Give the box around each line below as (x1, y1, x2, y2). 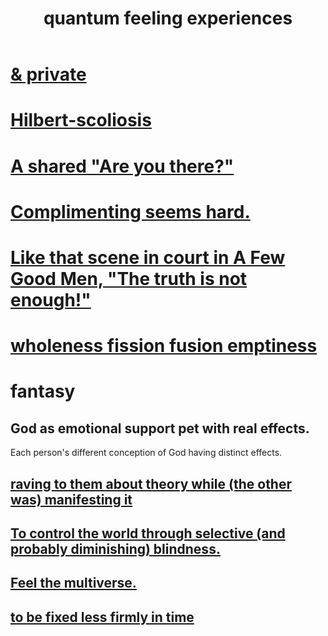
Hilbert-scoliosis (10, 109, 152, 132)
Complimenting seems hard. (10, 200, 251, 223)
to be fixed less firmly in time (10, 608, 195, 626)
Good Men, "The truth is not (10, 267, 248, 290)
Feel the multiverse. (10, 575, 137, 592)
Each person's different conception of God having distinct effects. (10, 447, 283, 459)
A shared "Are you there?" (10, 155, 235, 177)
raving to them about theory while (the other (10, 475, 293, 492)
